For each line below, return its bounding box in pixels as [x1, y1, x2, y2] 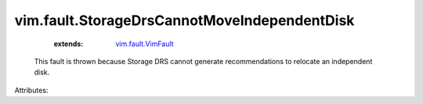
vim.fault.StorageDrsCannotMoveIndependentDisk [14, 12, 355, 29]
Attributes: [14, 85, 49, 95]
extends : [53, 39, 84, 48]
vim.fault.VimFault [115, 39, 174, 48]
